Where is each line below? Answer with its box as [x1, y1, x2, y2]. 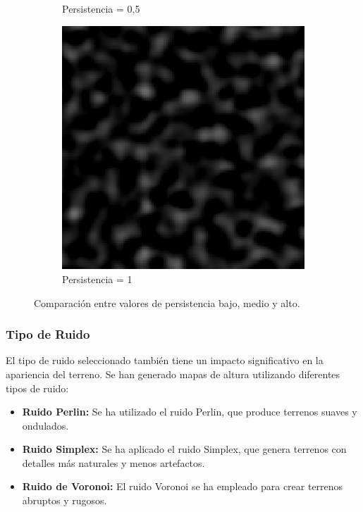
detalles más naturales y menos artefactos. [22, 455, 205, 470]
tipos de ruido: [6, 380, 69, 395]
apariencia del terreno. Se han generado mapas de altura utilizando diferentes [6, 366, 340, 381]
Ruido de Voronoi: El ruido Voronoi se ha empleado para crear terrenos [22, 479, 343, 494]
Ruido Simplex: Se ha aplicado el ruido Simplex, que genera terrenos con [22, 442, 347, 456]
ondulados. [22, 418, 69, 432]
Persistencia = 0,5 [62, 1, 140, 15]
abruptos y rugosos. [22, 493, 107, 508]
